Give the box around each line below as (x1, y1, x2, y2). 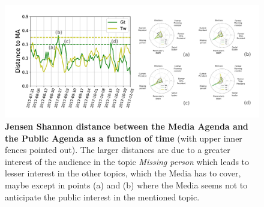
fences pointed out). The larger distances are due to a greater (5, 143, 230, 156)
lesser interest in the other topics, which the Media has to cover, (5, 167, 241, 179)
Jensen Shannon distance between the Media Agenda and (5, 119, 248, 132)
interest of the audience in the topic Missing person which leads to (5, 155, 250, 167)
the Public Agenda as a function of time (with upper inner (5, 131, 242, 144)
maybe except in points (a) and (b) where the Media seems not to (5, 178, 248, 191)
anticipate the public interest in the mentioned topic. (5, 190, 200, 203)
